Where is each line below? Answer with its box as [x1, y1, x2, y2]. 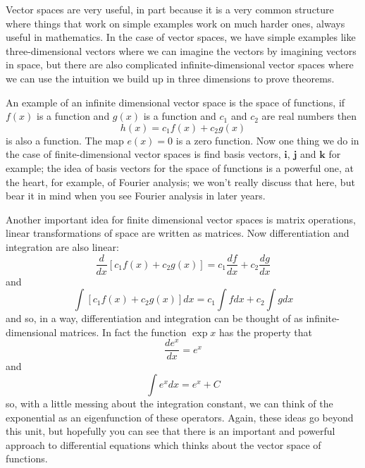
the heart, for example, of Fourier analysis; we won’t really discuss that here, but [6, 174, 355, 189]
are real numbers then [261, 109, 357, 123]
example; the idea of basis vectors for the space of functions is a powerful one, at [6, 160, 354, 175]
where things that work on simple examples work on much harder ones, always [6, 16, 345, 30]
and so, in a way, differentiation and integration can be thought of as [6, 311, 303, 326]
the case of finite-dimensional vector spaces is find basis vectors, [6, 147, 281, 161]
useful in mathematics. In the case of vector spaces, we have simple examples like [6, 30, 356, 44]
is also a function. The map [6, 133, 124, 147]
